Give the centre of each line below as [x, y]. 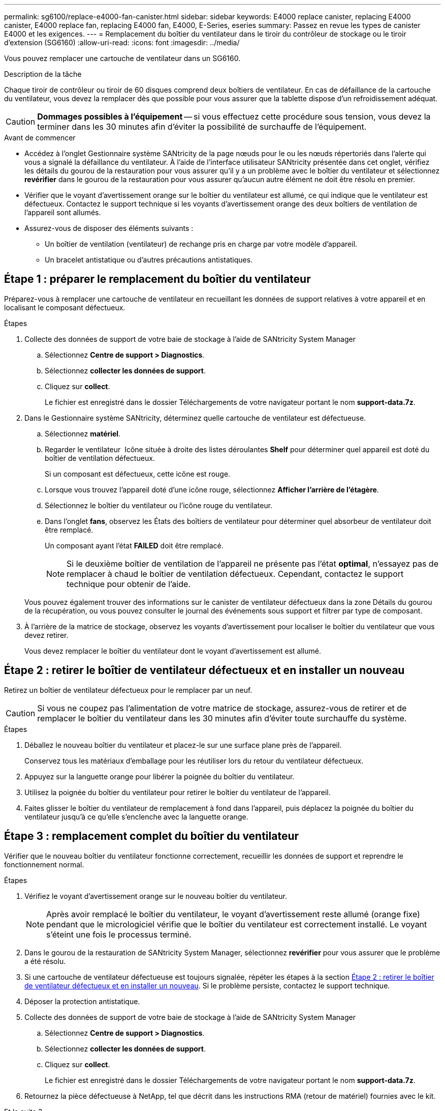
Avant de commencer [40, 138]
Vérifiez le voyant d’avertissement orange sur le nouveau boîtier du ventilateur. [156, 896]
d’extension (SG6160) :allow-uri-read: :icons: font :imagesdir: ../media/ [122, 42]
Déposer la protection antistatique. [82, 1001]
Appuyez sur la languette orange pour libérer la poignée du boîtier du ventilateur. [160, 776]
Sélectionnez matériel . [83, 433]
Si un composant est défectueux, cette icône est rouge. [138, 474]
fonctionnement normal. [44, 864]
